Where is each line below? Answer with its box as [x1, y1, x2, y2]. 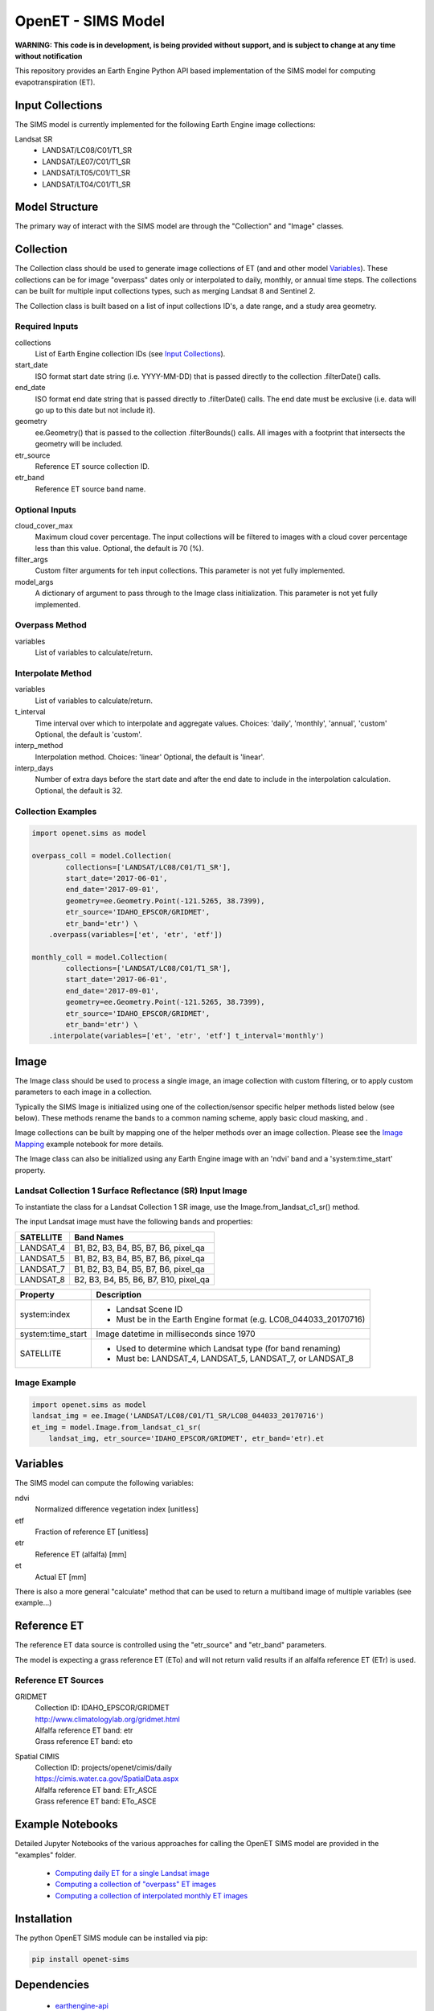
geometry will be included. [35, 439, 124, 449]
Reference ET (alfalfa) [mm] [35, 1549, 128, 1559]
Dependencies [14, 1978, 90, 1992]
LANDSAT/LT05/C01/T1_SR [42, 168, 131, 178]
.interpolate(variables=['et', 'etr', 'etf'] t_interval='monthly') [48, 1031, 325, 1041]
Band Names [73, 1232, 125, 1243]
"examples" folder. [14, 1850, 76, 1860]
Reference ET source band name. [35, 483, 146, 494]
